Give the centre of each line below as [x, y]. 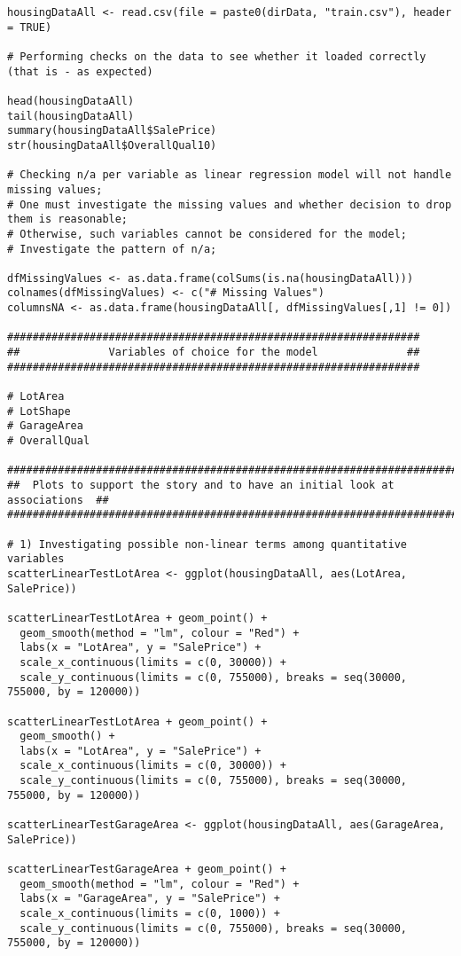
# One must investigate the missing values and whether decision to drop [230, 204]
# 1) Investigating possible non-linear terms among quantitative [207, 544]
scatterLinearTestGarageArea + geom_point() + [147, 870]
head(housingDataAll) [71, 101]
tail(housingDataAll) [71, 116]
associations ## [58, 500]
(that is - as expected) [80, 71]
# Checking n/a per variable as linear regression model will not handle [230, 175]
